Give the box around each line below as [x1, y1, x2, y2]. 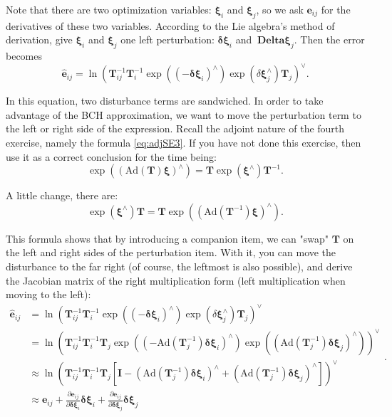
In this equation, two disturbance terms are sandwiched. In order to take [6, 93, 324, 108]
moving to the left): [6, 287, 91, 302]
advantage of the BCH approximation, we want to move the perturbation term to [6, 107, 361, 122]
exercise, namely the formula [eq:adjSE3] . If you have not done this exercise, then [6, 135, 361, 150]
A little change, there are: [6, 188, 118, 203]
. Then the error [294, 32, 365, 47]
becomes [6, 48, 43, 63]
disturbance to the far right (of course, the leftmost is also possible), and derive [6, 259, 353, 274]
